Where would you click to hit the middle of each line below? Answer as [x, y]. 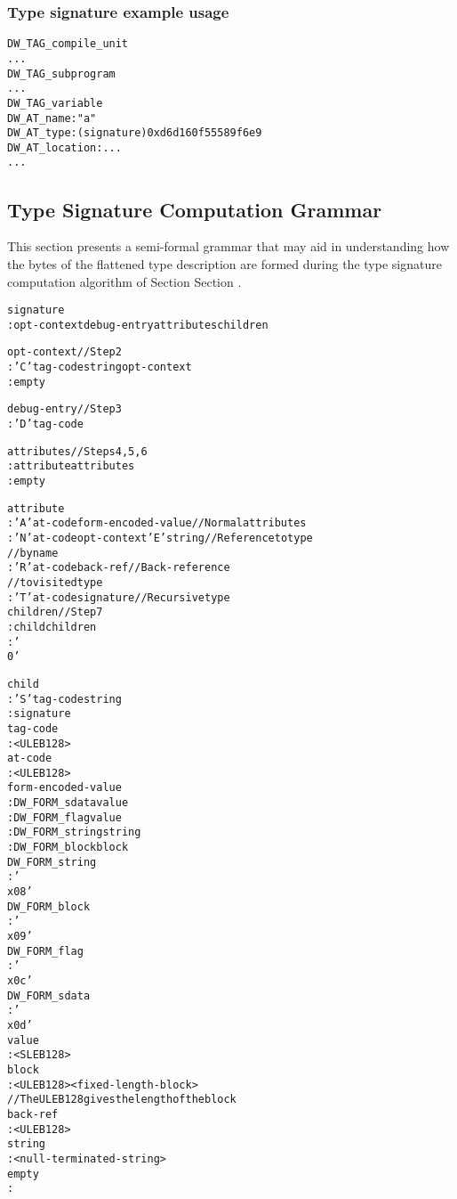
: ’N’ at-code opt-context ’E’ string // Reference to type [160, 538]
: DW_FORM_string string [74, 832]
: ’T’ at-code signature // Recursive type [119, 597]
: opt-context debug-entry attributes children [138, 325]
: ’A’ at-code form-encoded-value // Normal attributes [157, 523]
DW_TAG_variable [55, 103]
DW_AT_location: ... [64, 147]
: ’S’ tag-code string [64, 699]
